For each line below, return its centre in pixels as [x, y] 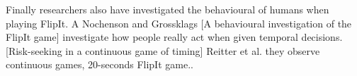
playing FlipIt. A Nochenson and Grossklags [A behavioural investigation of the [179, 23]
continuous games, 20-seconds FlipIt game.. [100, 64]
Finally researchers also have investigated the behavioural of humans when [168, 9]
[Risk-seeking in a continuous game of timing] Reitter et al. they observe [163, 50]
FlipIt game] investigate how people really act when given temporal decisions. [174, 37]
